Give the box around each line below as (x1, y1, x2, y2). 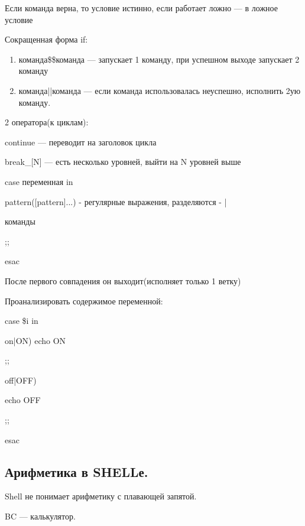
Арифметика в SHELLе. (5, 462, 148, 480)
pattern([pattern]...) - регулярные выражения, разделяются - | (5, 195, 227, 207)
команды (5, 215, 35, 228)
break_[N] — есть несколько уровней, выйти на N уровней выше (5, 155, 241, 168)
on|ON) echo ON (5, 334, 66, 346)
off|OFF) (5, 374, 37, 386)
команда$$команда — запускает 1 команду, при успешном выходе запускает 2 (18, 53, 300, 65)
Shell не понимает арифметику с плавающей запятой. (5, 490, 197, 502)
